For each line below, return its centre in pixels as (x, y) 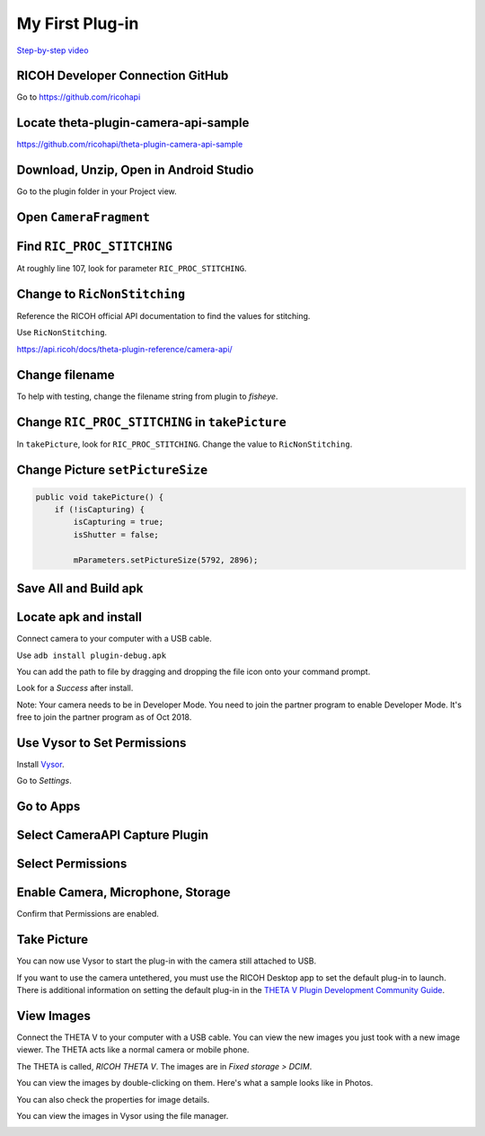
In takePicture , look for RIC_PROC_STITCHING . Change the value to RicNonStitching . (185, 444)
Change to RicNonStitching (101, 294)
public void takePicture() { (100, 497)
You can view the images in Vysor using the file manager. (123, 1115)
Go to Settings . (44, 781)
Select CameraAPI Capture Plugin (113, 835)
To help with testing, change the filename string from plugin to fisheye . (147, 396)
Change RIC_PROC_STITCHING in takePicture (152, 422)
